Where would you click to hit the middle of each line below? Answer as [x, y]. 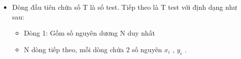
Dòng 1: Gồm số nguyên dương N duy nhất [89, 33]
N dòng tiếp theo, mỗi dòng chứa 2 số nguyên [93, 49]
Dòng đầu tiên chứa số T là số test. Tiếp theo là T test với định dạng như [124, 7]
